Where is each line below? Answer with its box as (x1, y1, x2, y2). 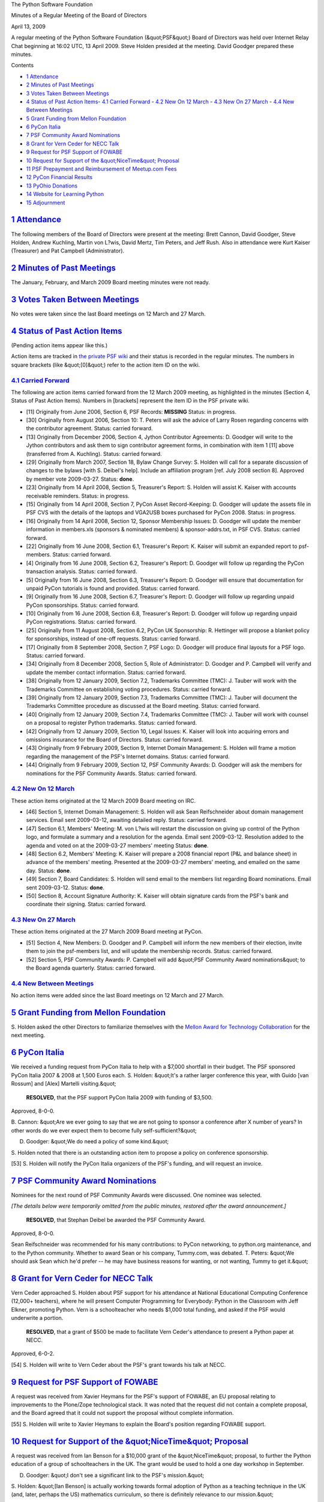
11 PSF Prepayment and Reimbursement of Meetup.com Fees (26, 165, 177, 172)
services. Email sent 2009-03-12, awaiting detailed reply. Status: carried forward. (26, 816, 227, 824)
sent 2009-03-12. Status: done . (26, 884, 105, 891)
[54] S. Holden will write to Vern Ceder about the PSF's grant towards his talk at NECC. (11, 1361, 226, 1368)
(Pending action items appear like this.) (11, 342, 108, 348)
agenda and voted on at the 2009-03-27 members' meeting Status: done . (26, 842, 209, 849)
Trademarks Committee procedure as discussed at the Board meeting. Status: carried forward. (26, 702, 260, 710)
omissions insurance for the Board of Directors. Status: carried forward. (26, 736, 203, 743)
